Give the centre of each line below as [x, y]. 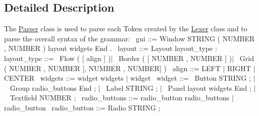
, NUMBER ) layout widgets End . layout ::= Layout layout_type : [111, 48]
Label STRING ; [132, 88]
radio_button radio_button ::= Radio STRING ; [82, 107]
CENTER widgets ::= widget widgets [64, 78]
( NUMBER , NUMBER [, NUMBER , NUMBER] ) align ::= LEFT [112, 68]
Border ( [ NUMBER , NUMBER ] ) [175, 58]
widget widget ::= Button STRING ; [191, 78]
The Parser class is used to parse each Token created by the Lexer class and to [126, 28]
